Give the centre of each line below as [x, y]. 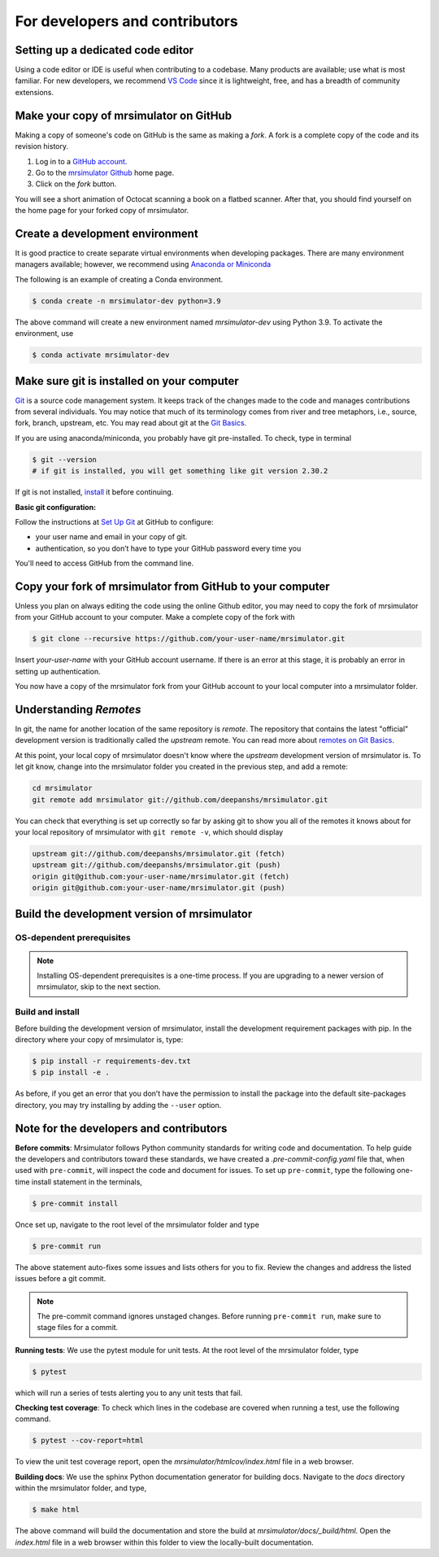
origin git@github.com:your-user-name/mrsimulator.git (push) [159, 888]
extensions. [35, 92]
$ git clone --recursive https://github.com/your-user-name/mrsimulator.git [189, 639]
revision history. [42, 146]
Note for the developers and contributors [121, 1128]
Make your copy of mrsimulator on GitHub [123, 115]
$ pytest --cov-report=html [88, 1441]
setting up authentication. [58, 671]
